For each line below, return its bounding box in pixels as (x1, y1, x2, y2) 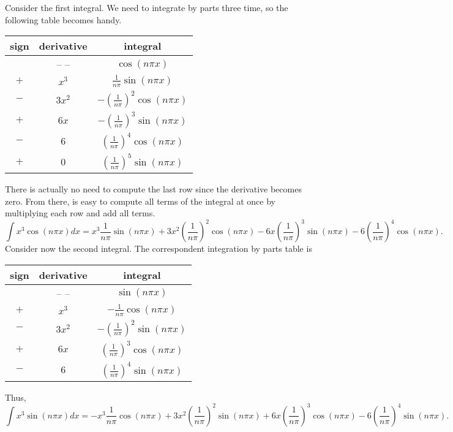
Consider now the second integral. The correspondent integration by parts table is (5, 242, 312, 255)
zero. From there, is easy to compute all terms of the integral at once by (5, 194, 275, 207)
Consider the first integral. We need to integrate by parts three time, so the (5, 1, 288, 13)
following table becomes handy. (5, 13, 122, 26)
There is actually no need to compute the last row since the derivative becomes (5, 183, 302, 195)
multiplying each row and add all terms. (5, 207, 155, 219)
